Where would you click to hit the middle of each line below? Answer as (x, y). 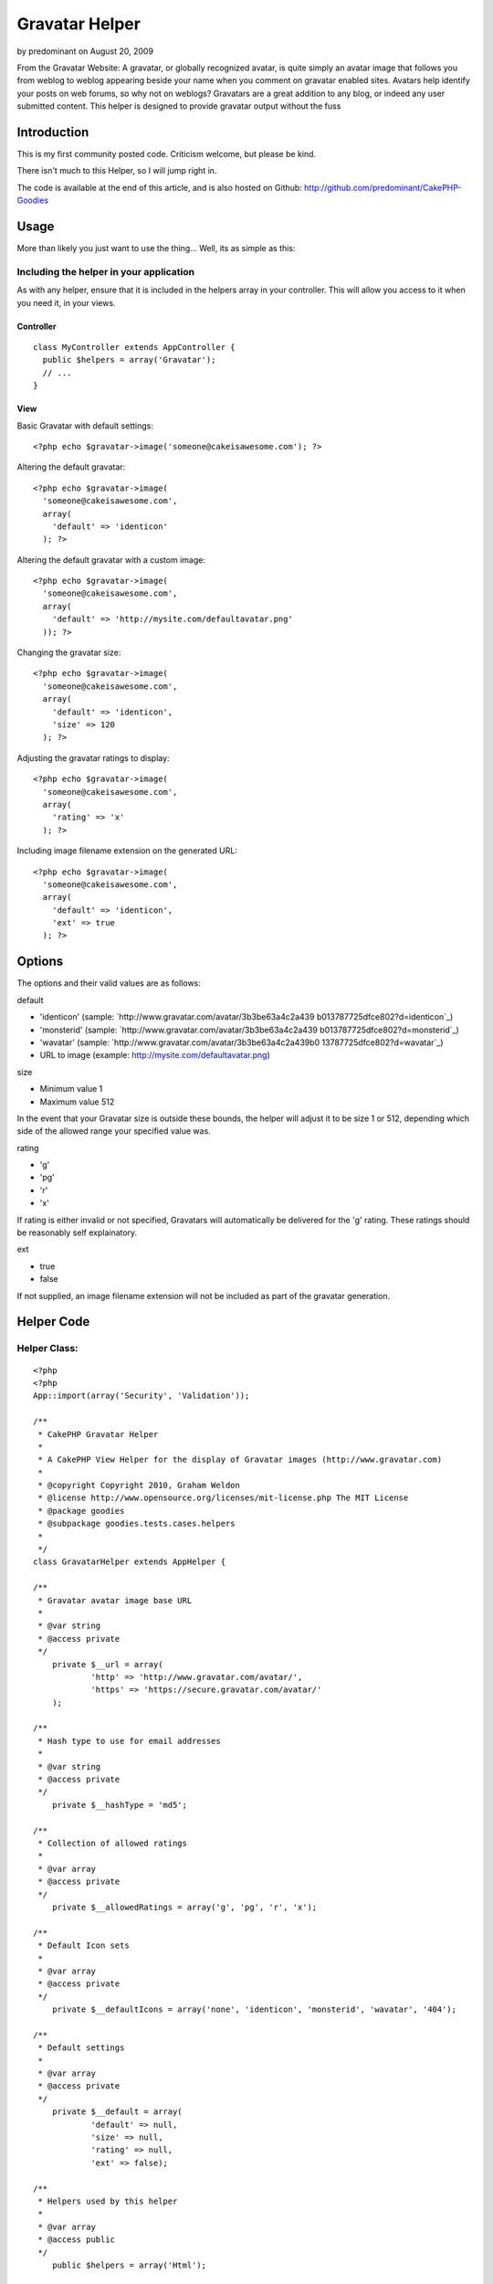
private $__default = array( (117, 2112)
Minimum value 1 (71, 1089)
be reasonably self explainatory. (77, 1232)
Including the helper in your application (106, 271)
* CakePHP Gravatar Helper (98, 1434)
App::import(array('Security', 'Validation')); (142, 1396)
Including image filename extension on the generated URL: (127, 851)
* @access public (77, 2240)
